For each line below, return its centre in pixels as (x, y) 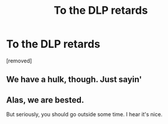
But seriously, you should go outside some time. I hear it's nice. (85, 114)
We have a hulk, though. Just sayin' (74, 79)
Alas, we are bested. (45, 100)
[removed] (19, 61)
